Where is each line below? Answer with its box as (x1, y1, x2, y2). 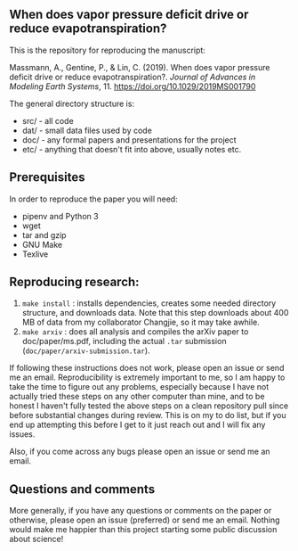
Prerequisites (9, 169, 85, 185)
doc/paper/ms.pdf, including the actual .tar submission (21, 336, 227, 347)
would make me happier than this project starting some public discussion (9, 524, 278, 535)
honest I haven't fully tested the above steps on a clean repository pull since (9, 400, 289, 411)
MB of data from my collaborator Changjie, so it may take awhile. (21, 317, 260, 328)
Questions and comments (9, 481, 156, 497)
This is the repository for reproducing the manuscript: (9, 45, 206, 55)
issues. (9, 429, 36, 440)
